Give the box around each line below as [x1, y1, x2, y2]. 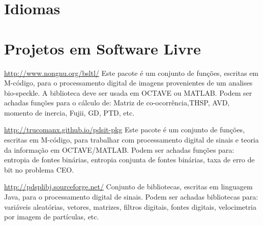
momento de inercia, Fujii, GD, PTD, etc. [4, 107, 135, 118]
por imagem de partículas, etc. [4, 211, 99, 222]
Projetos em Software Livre [4, 38, 201, 59]
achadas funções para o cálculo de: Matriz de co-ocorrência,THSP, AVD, [4, 97, 230, 108]
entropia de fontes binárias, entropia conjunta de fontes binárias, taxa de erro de [4, 154, 255, 165]
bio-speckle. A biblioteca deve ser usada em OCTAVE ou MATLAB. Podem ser [4, 87, 252, 98]
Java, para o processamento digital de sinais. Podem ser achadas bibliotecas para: [4, 191, 258, 202]
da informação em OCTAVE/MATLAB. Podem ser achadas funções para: [4, 144, 235, 155]
